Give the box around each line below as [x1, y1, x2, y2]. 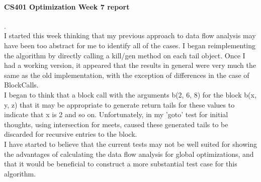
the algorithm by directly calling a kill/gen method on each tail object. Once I [4, 50, 245, 60]
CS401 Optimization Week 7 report [4, 1, 130, 12]
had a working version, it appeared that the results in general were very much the [4, 60, 256, 70]
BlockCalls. [4, 79, 39, 90]
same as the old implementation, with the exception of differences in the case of [4, 69, 249, 80]
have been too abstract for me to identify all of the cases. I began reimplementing [4, 40, 256, 50]
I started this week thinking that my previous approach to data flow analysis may [4, 30, 256, 41]
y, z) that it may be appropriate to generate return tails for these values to [4, 99, 235, 110]
